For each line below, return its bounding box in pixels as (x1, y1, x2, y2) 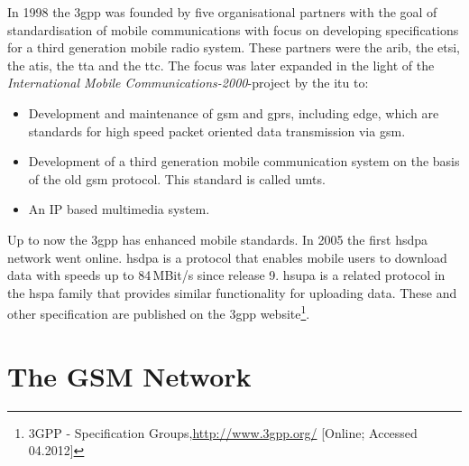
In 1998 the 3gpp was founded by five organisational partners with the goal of (7, 3, 437, 21)
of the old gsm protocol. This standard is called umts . (28, 169, 326, 188)
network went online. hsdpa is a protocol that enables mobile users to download (7, 247, 447, 266)
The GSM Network (7, 357, 252, 394)
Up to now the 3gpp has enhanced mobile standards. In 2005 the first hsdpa (7, 229, 428, 248)
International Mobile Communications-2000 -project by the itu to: (7, 73, 369, 92)
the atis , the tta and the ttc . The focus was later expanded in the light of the (7, 55, 435, 74)
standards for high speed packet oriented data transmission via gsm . (28, 121, 406, 140)
